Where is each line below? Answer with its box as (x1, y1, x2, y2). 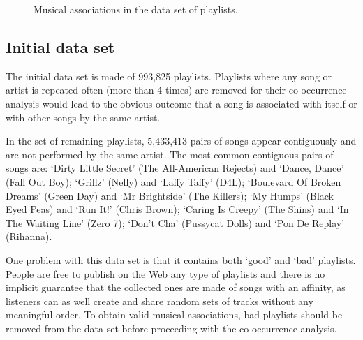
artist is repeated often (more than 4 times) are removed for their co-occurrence (6, 82, 347, 97)
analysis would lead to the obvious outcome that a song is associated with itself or (6, 96, 357, 110)
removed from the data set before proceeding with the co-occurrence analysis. (6, 320, 337, 335)
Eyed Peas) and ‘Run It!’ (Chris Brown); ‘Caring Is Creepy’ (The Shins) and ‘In (6, 202, 349, 216)
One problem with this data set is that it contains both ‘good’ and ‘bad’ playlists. (6, 252, 356, 267)
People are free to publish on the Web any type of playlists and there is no (6, 266, 325, 281)
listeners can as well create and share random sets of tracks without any (6, 293, 313, 308)
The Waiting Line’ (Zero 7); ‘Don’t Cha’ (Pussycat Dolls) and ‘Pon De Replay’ (6, 215, 345, 230)
